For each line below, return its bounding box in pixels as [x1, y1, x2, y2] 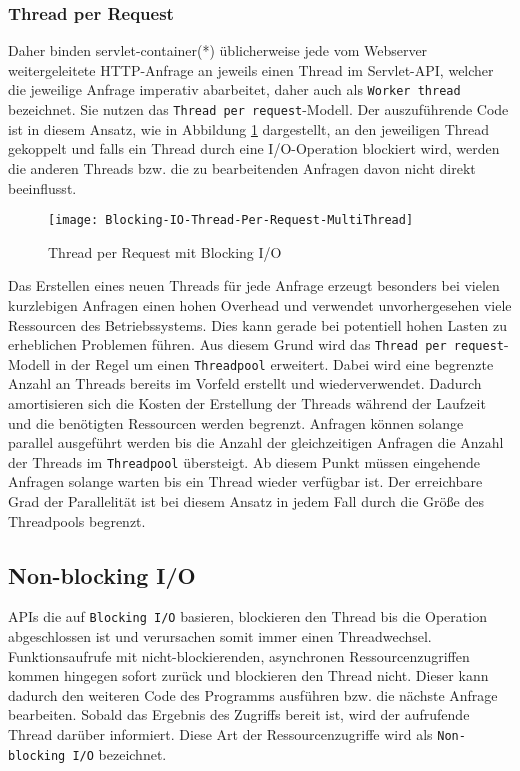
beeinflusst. [8, 177, 77, 198]
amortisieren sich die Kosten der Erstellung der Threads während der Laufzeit [8, 393, 486, 414]
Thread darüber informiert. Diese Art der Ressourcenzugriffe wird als [8, 724, 433, 745]
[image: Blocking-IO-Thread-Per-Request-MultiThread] [48, 213, 414, 228]
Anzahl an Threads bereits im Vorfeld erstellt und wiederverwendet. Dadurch [8, 373, 482, 394]
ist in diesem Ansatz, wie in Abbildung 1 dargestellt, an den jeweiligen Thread [8, 118, 490, 139]
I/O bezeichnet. [72, 743, 167, 764]
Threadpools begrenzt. [8, 510, 146, 531]
